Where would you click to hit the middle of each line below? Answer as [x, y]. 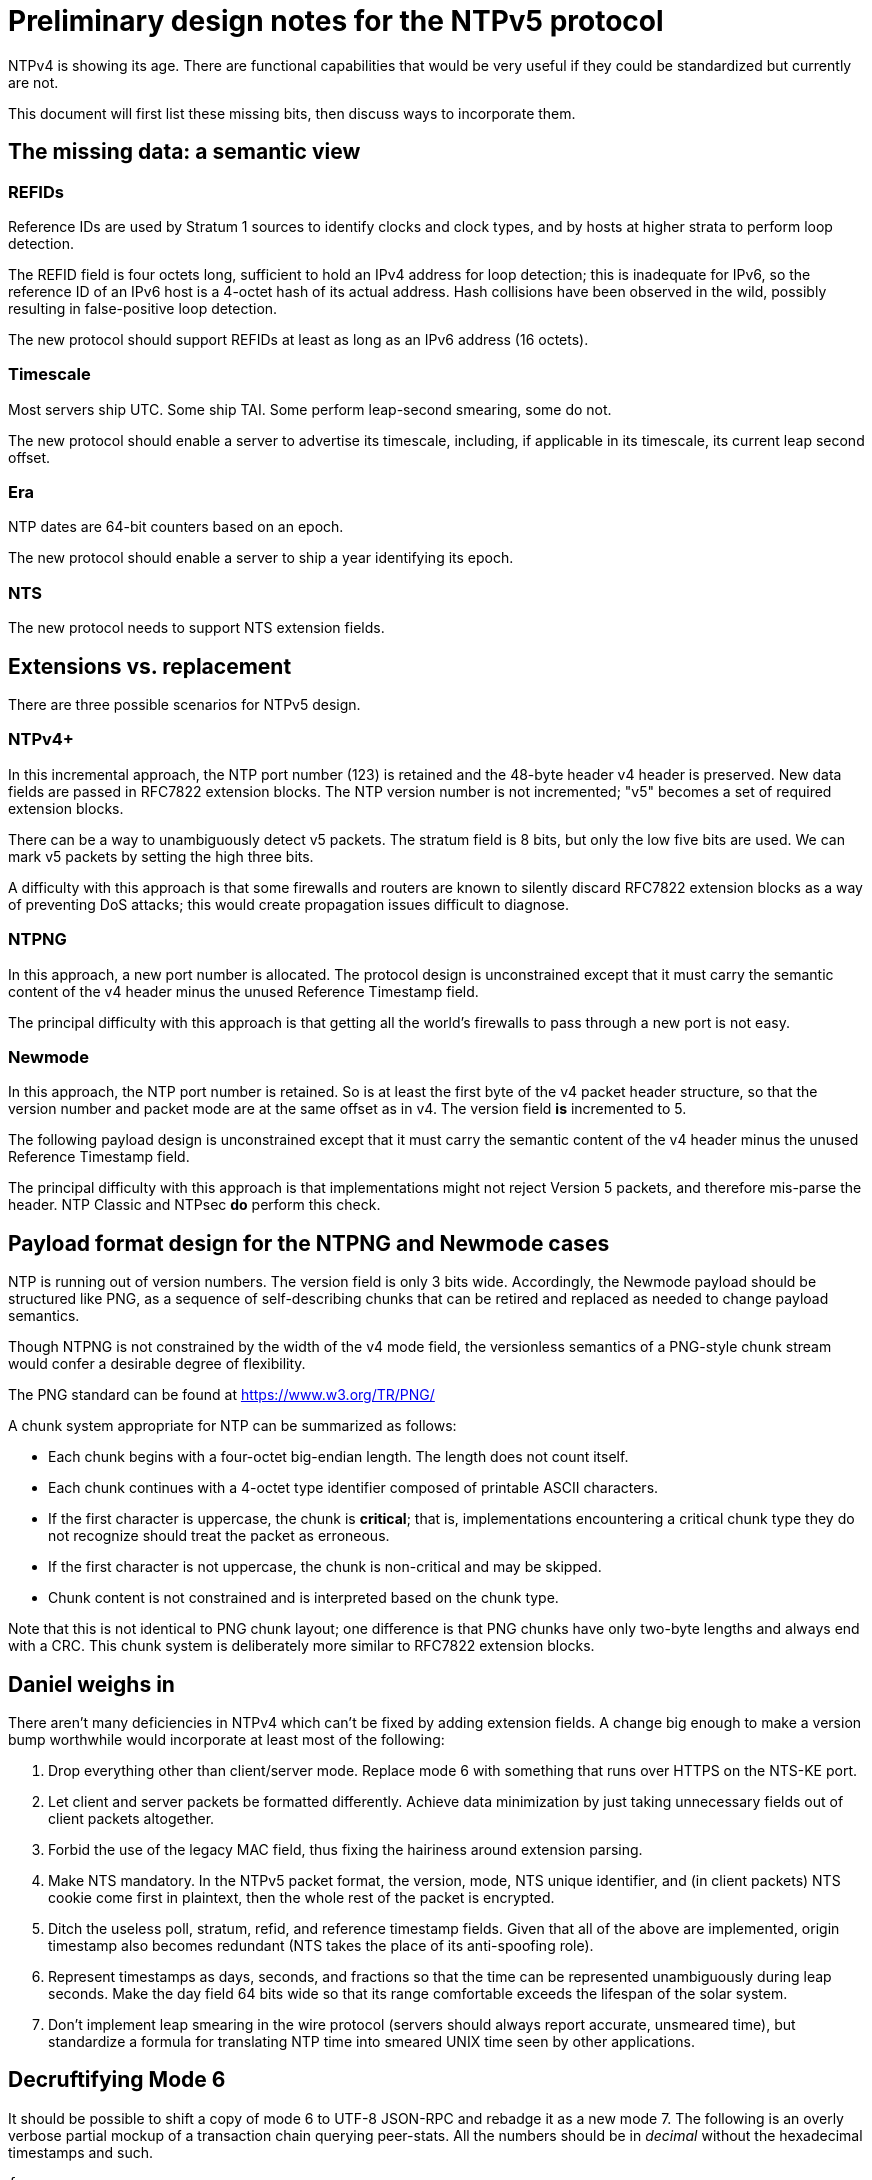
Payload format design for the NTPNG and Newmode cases [309, 1243]
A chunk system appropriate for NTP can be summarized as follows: [232, 1426]
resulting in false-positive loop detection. [143, 308]
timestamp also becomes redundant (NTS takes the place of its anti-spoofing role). [321, 1945]
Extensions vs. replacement [150, 666]
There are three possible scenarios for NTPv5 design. [184, 705]
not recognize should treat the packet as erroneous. [219, 1536]
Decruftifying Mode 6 [117, 2080]
